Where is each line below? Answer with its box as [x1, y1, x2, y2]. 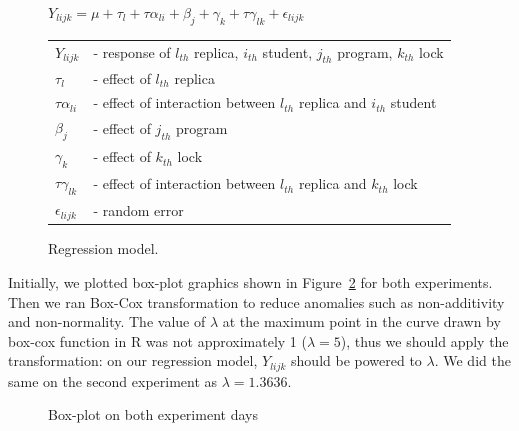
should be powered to [291, 350, 422, 371]
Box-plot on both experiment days [48, 404, 258, 425]
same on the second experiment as [8, 370, 218, 391]
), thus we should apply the [340, 330, 509, 351]
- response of [93, 41, 171, 62]
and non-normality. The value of [8, 311, 206, 332]
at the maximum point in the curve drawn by [222, 311, 501, 332]
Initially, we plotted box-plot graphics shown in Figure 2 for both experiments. [8, 271, 493, 292]
